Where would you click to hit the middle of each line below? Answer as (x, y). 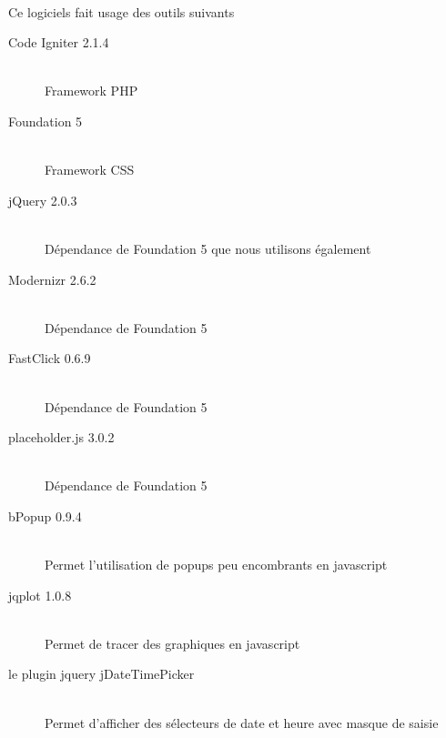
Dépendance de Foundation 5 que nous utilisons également (208, 248)
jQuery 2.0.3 (43, 200)
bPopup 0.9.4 (45, 516)
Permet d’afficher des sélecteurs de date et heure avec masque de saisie (242, 722)
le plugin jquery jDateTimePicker (101, 674)
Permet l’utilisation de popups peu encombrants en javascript (216, 565)
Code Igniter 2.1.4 (59, 42)
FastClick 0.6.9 (50, 358)
